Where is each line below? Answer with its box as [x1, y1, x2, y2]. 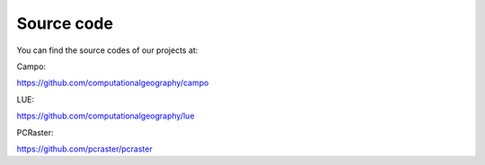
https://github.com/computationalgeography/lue [16, 110, 195, 121]
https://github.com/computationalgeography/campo [16, 77, 209, 89]
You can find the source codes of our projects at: [16, 45, 198, 56]
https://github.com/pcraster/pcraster [16, 143, 153, 154]
